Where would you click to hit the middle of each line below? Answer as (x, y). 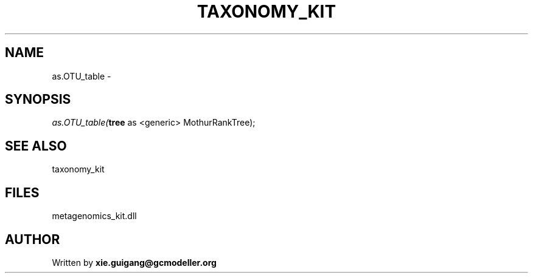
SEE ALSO (36, 146)
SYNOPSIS (38, 100)
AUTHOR (33, 239)
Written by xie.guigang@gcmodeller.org (134, 262)
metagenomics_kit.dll (94, 216)
